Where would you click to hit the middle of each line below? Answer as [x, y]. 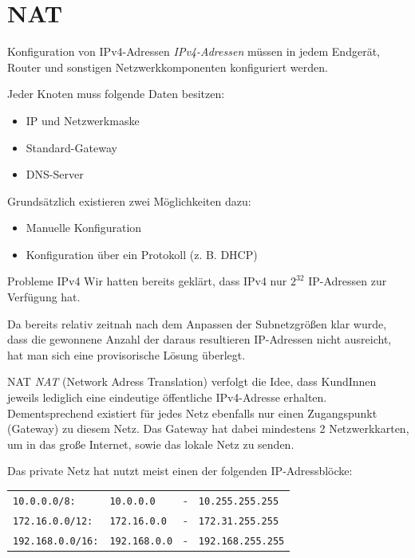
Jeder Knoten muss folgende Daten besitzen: [116, 94]
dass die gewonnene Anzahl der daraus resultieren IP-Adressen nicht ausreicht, [200, 339]
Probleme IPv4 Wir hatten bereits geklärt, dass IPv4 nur [147, 281]
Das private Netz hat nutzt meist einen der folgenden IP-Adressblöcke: [180, 471]
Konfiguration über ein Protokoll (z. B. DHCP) [142, 254]
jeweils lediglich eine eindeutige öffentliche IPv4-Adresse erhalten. [167, 397]
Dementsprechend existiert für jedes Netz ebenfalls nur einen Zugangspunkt [192, 413]
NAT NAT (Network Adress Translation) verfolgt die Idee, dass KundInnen [192, 381]
